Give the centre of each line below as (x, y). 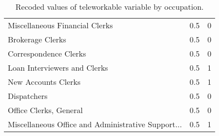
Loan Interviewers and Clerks (58, 68)
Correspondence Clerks (47, 53)
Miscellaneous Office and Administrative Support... (95, 124)
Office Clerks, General (45, 110)
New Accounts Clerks (44, 82)
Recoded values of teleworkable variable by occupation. (109, 7)
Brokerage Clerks (37, 39)
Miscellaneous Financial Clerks (60, 25)
